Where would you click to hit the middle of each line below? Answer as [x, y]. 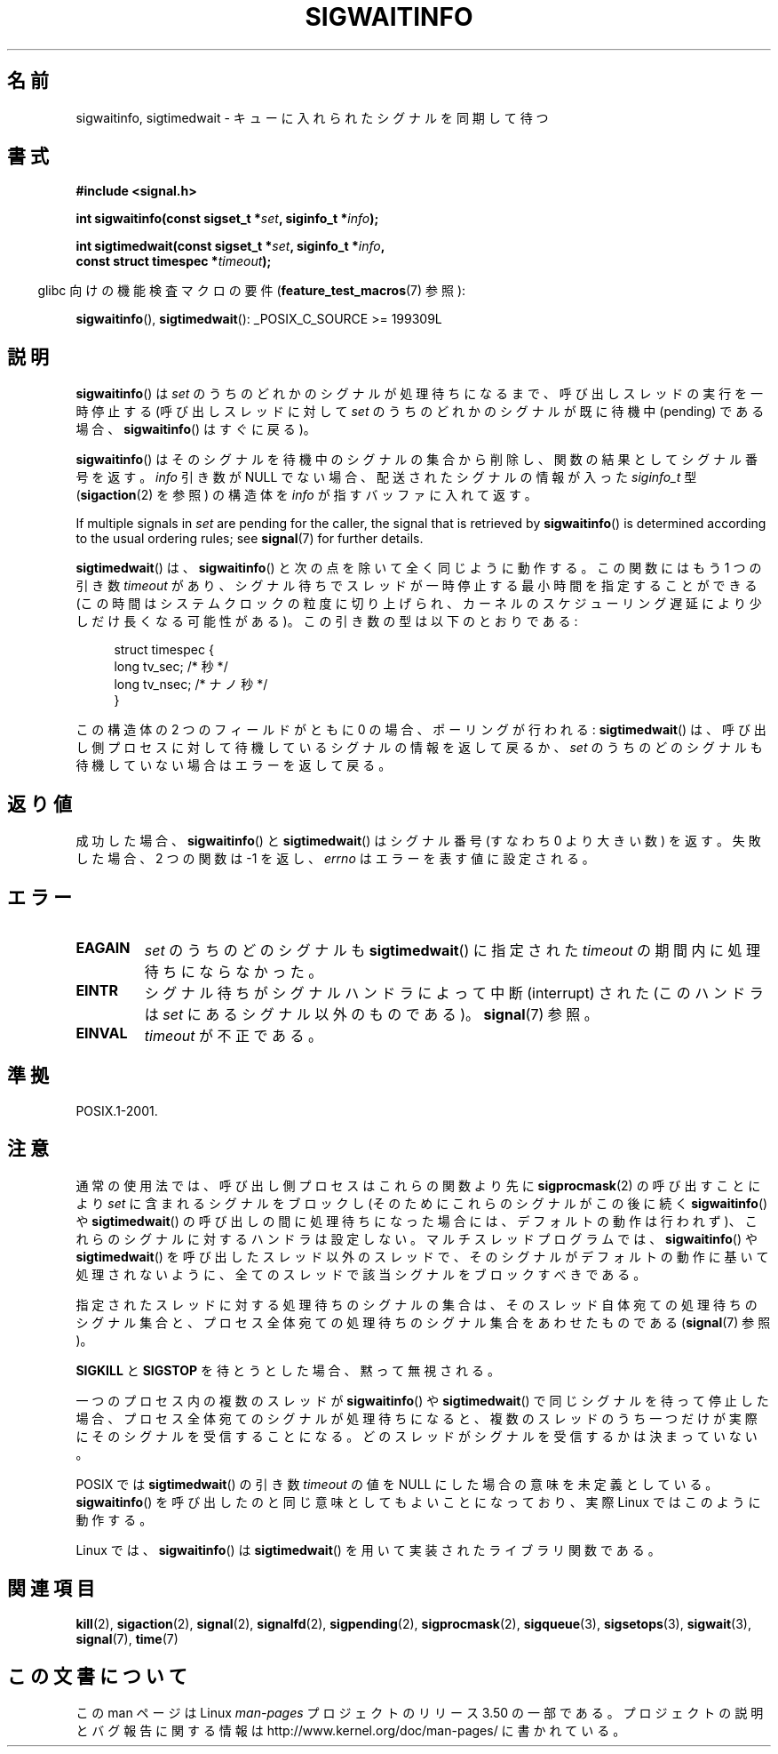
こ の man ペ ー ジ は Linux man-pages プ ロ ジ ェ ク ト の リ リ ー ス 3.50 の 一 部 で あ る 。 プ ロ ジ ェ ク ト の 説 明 [420, 1713]
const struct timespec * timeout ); [174, 261]
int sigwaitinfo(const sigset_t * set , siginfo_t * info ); [227, 219]
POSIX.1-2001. [117, 1110]
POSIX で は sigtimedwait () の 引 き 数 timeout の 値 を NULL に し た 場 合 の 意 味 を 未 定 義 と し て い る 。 [397, 1484]
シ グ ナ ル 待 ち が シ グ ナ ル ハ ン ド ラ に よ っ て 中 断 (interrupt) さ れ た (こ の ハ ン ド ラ [454, 993]
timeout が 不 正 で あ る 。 [233, 1035]
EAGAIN [103, 947]
